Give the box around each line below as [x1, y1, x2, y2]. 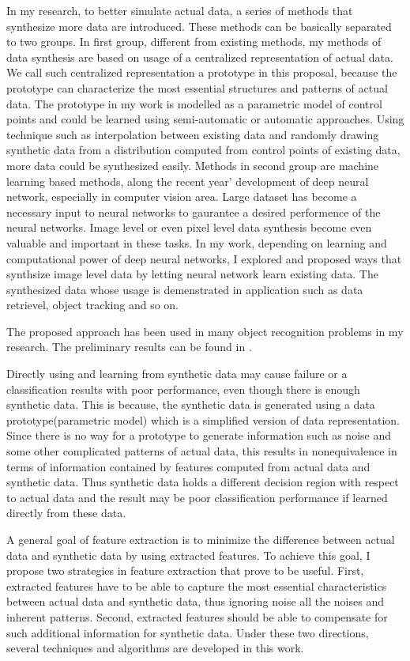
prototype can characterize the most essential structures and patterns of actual [6, 79, 388, 96]
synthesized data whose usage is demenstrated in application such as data [6, 281, 363, 297]
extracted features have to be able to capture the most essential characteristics [6, 577, 387, 594]
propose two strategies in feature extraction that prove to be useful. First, [6, 562, 364, 579]
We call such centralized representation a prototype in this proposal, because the [6, 64, 397, 81]
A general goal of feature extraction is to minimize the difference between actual [6, 531, 395, 547]
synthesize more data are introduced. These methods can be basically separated [6, 17, 392, 34]
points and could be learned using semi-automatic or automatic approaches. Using [6, 111, 404, 127]
